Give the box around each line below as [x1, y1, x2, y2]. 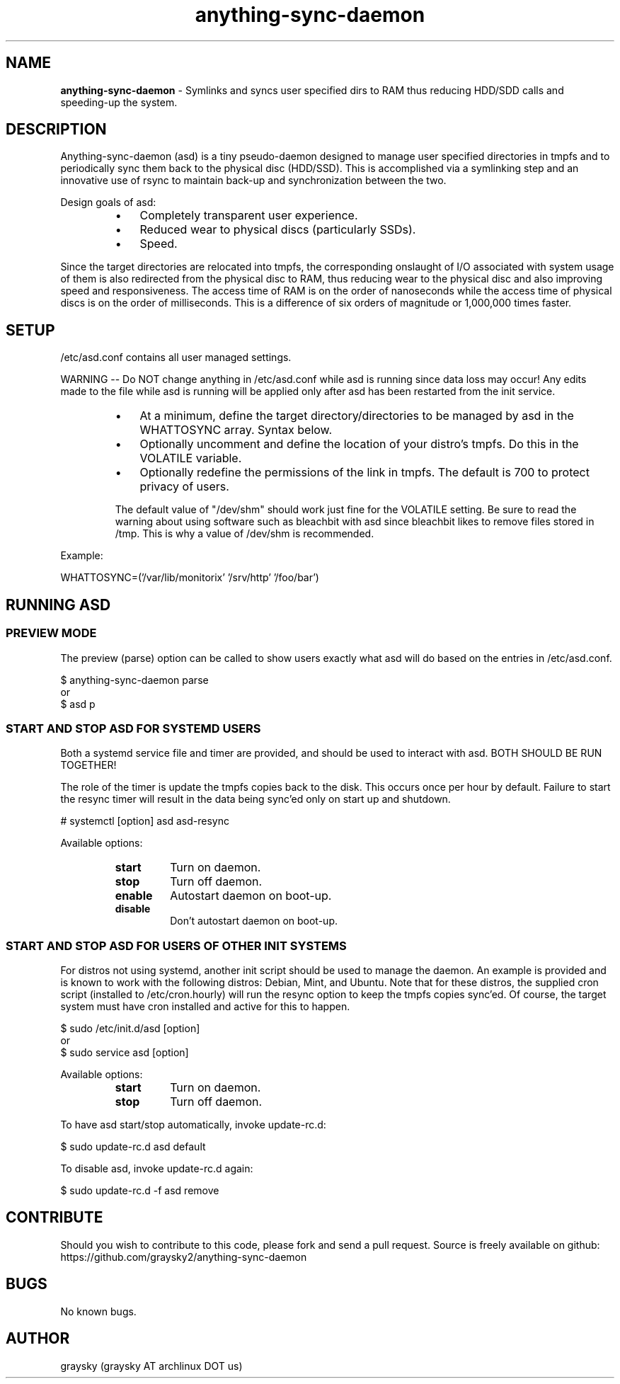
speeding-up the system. [60, 96, 178, 108]
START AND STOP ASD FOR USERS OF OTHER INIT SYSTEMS [6, 938, 347, 953]
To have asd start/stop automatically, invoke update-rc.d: [60, 1119, 326, 1131]
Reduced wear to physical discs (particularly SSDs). [139, 222, 416, 237]
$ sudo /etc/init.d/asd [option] [60, 1022, 200, 1034]
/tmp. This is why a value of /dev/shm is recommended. [115, 527, 374, 540]
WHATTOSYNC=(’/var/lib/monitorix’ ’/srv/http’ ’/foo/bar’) [60, 571, 319, 584]
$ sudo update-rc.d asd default [60, 1140, 206, 1153]
